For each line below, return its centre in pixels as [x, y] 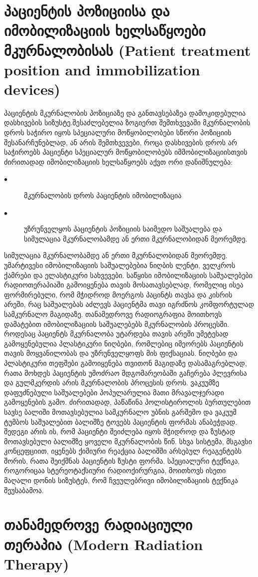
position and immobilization [102, 69]
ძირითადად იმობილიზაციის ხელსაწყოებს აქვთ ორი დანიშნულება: [118, 161]
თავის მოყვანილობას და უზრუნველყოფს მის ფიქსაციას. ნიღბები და [121, 353]
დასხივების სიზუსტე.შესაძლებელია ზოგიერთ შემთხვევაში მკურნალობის [127, 123]
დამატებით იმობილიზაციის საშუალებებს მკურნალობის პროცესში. [117, 324]
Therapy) [37, 563]
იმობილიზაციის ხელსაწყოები [105, 30]
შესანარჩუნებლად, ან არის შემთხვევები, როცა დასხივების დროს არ [121, 142]
